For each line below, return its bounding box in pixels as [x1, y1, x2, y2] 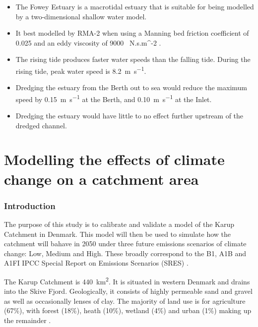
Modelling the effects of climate [4, 149, 225, 169]
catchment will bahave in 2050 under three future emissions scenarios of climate [4, 238, 247, 249]
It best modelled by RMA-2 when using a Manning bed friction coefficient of [15, 28, 249, 38]
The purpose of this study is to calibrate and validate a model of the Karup [4, 219, 235, 229]
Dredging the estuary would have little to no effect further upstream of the [15, 110, 244, 121]
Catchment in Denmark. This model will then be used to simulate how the [4, 228, 231, 239]
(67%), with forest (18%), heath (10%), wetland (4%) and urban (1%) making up [4, 305, 252, 316]
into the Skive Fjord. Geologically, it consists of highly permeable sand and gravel [4, 286, 253, 296]
